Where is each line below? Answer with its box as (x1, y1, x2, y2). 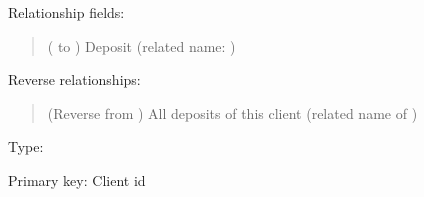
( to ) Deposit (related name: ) (47, 35, 236, 56)
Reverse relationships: (8, 69, 141, 90)
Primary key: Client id (8, 169, 146, 190)
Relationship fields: (8, 2, 125, 22)
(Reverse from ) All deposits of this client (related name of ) (47, 102, 418, 123)
